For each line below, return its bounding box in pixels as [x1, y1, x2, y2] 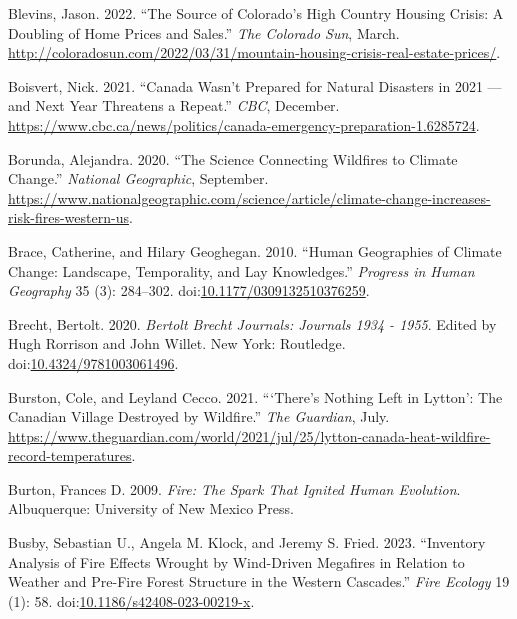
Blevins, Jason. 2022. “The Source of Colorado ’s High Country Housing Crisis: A [8, 3, 504, 23]
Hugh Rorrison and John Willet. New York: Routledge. [8, 333, 346, 354]
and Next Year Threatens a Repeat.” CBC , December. [8, 95, 340, 116]
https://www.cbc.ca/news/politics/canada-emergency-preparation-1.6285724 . [8, 114, 480, 135]
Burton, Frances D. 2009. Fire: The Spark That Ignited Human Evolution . [8, 478, 461, 499]
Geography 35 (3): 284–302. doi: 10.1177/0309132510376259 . [8, 280, 370, 301]
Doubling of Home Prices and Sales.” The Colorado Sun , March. [8, 22, 400, 43]
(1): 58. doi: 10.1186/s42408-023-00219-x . [8, 590, 255, 611]
